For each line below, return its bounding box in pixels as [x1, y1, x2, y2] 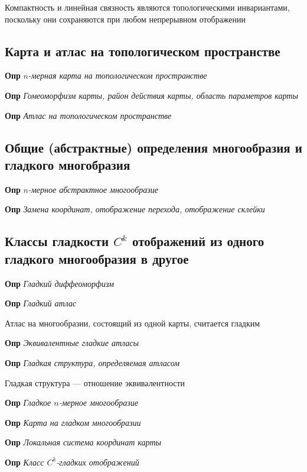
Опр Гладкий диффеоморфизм [5, 277, 114, 289]
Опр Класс [5, 455, 44, 468]
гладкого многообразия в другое [5, 249, 189, 267]
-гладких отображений [56, 455, 139, 468]
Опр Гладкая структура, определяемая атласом [5, 356, 180, 368]
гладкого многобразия [5, 155, 130, 173]
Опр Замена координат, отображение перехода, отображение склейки [5, 203, 265, 215]
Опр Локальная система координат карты [5, 436, 161, 448]
